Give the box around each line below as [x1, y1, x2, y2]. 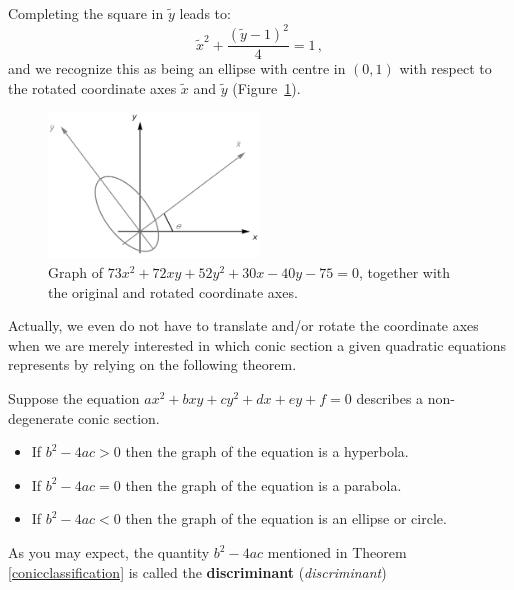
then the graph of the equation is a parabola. [125, 474, 402, 495]
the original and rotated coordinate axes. [48, 281, 298, 302]
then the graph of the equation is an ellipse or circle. [125, 508, 447, 529]
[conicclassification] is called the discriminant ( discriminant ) [8, 561, 387, 582]
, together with [358, 262, 451, 283]
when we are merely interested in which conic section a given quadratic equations [8, 334, 507, 355]
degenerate [8, 407, 74, 428]
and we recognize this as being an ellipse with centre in [8, 58, 346, 79]
